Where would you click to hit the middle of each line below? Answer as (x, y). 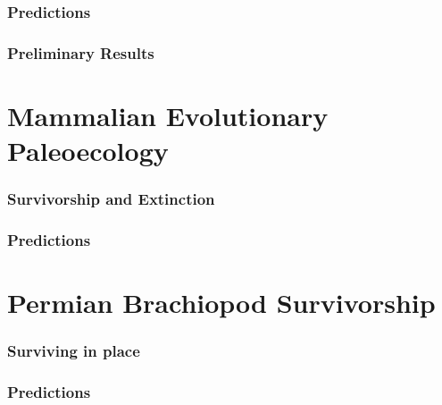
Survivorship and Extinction (111, 199)
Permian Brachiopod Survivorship (221, 303)
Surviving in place (74, 351)
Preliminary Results (81, 52)
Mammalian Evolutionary (168, 115)
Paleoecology (88, 151)
